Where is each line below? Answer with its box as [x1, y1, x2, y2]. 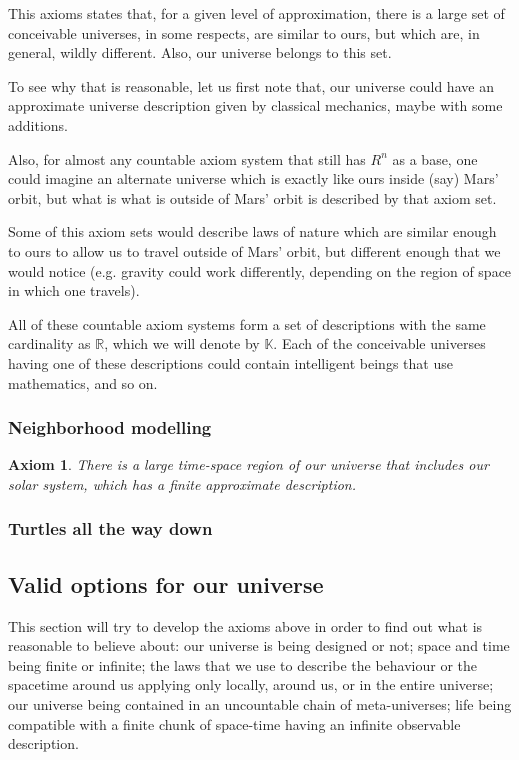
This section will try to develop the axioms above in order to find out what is [8, 615, 483, 636]
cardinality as [8, 333, 91, 354]
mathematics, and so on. [8, 372, 158, 393]
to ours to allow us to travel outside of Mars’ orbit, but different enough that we [8, 240, 501, 261]
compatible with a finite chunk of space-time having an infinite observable [8, 713, 461, 734]
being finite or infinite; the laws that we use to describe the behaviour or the [8, 654, 477, 675]
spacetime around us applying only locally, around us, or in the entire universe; [8, 674, 494, 695]
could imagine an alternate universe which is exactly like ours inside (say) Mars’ [8, 168, 499, 189]
